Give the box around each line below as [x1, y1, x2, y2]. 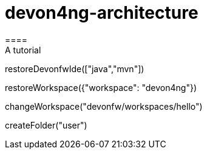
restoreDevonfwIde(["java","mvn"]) [5, 63, 144, 74]
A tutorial [5, 44, 41, 55]
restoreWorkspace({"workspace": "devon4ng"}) [5, 82, 197, 93]
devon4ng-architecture [5, 2, 199, 23]
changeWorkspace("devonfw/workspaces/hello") [5, 101, 203, 112]
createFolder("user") [5, 119, 87, 130]
